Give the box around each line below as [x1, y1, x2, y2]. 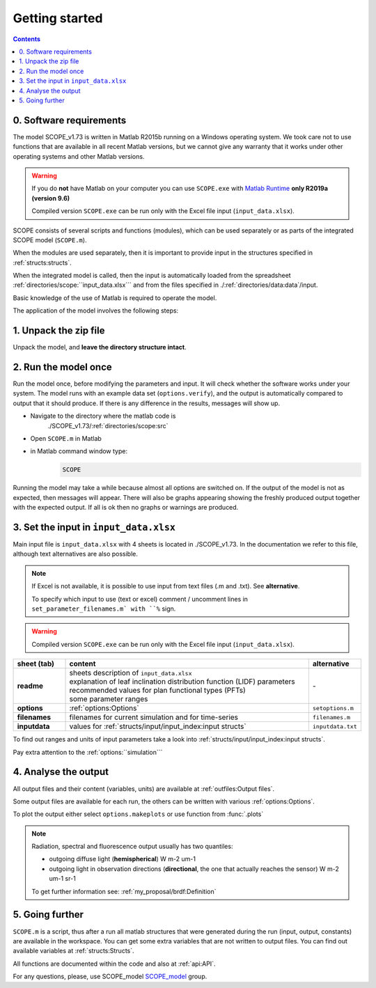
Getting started [13, 10, 103, 26]
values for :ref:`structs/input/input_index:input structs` [69, 721, 246, 731]
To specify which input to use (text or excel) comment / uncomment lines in [31, 595, 249, 603]
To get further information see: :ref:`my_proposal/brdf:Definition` [31, 887, 217, 895]
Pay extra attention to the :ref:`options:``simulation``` [13, 748, 163, 756]
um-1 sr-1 [49, 875, 76, 883]
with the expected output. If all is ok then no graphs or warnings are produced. [13, 503, 239, 512]
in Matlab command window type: [30, 447, 128, 455]
